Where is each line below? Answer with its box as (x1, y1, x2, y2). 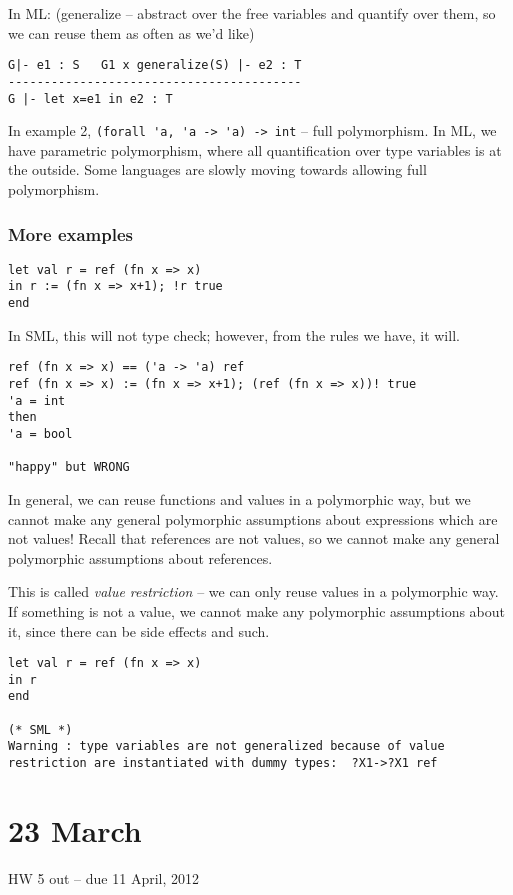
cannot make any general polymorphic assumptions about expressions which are (8, 508, 498, 529)
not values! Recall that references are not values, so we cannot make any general (8, 528, 500, 549)
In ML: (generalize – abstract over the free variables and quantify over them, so (8, 3, 496, 23)
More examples (8, 221, 134, 246)
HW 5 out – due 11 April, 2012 (8, 867, 199, 888)
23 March (8, 809, 142, 850)
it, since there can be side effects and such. (8, 620, 270, 641)
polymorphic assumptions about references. (8, 547, 273, 568)
